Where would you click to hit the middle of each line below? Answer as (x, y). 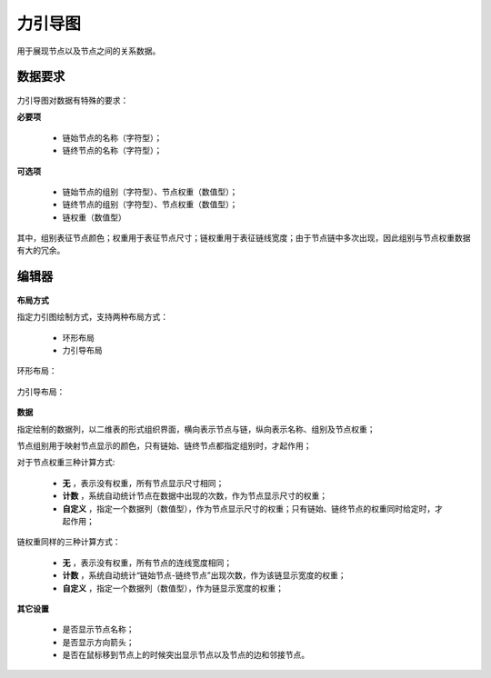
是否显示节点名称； (98, 629)
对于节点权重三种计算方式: (66, 463)
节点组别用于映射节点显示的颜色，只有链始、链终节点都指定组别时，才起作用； (164, 446)
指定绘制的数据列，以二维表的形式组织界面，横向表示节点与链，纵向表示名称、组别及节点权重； (196, 429)
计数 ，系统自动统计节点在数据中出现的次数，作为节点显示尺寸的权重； (195, 496)
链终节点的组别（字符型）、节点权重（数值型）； (150, 204)
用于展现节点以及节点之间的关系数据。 (89, 51)
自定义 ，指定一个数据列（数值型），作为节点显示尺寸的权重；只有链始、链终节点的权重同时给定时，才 (252, 508)
